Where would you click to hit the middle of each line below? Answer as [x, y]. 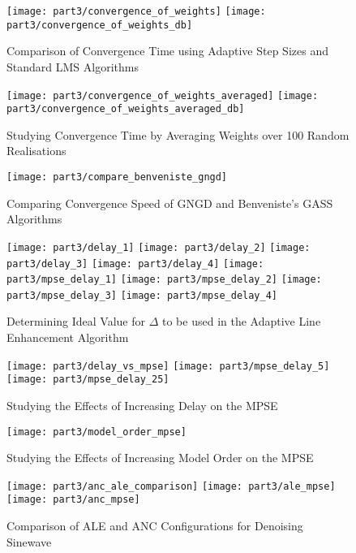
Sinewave [29, 541]
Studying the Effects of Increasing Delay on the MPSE [142, 405]
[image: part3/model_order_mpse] [97, 432]
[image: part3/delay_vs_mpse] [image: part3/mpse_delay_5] [168, 366]
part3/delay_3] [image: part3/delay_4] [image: [135, 264]
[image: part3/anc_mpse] [73, 500]
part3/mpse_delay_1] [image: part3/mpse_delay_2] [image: [164, 280]
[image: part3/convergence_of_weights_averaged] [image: [163, 95]
